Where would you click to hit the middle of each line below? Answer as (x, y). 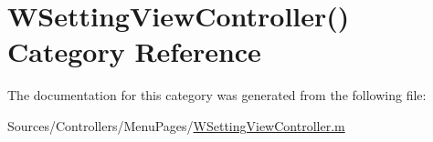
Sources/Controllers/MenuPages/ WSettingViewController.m (176, 125)
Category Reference (134, 51)
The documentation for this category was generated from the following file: (217, 95)
